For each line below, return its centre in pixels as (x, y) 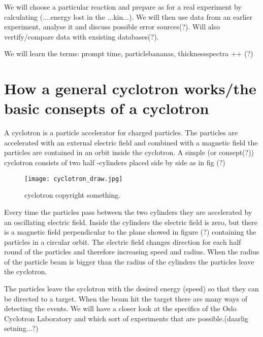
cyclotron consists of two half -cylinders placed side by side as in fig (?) (115, 162)
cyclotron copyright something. (73, 195)
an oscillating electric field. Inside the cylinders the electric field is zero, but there (131, 222)
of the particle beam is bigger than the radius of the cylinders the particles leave (129, 261)
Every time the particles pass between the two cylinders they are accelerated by (128, 212)
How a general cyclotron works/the (130, 88)
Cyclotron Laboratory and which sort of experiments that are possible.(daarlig (126, 318)
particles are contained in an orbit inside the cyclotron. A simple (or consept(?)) (129, 152)
